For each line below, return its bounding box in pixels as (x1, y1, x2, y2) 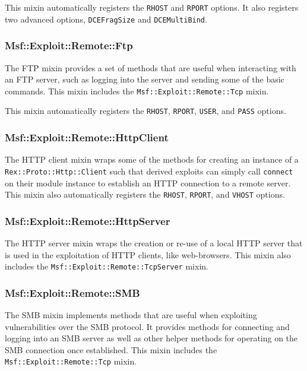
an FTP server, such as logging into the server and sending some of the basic (5, 73, 284, 85)
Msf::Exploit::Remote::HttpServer (5, 213, 170, 228)
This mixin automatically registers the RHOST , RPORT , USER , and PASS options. (5, 104, 286, 117)
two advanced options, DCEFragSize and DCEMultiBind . (5, 12, 207, 25)
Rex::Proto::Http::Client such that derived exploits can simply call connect (5, 164, 293, 177)
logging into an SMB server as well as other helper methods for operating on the (5, 332, 298, 344)
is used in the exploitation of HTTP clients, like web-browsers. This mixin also (5, 248, 291, 261)
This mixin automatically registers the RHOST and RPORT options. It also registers (5, 1, 299, 13)
